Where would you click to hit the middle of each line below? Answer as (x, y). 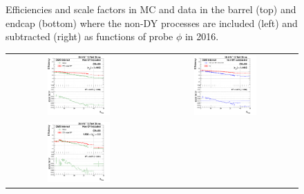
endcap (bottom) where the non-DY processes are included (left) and (152, 23)
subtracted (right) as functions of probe (89, 36)
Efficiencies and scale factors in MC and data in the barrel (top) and (151, 9)
